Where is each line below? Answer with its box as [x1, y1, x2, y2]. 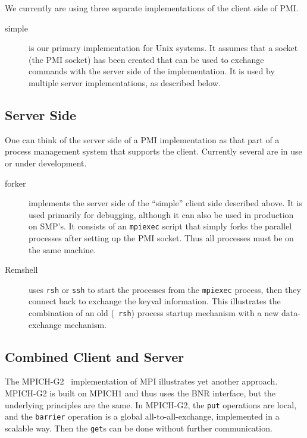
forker [5, 177, 26, 189]
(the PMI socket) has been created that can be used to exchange [29, 53, 264, 65]
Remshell [5, 263, 38, 276]
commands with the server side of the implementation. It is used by [29, 65, 275, 77]
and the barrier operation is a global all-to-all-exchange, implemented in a [5, 410, 280, 423]
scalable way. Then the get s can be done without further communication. [5, 421, 272, 434]
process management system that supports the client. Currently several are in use [5, 145, 302, 157]
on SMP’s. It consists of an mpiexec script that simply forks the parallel [29, 220, 292, 232]
